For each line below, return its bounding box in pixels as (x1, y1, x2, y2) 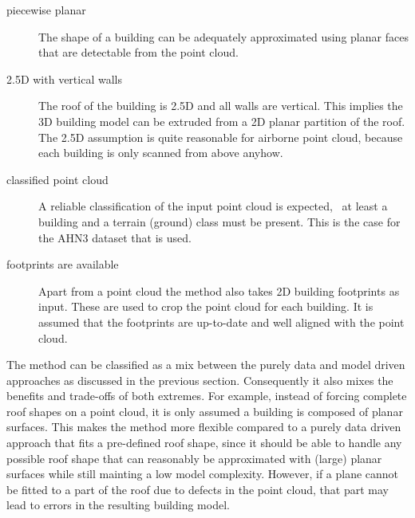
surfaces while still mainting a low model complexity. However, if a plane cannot (6, 465, 399, 482)
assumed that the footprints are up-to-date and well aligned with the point (38, 313, 405, 330)
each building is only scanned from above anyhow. (38, 144, 283, 161)
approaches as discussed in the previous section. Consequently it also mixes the (6, 371, 393, 388)
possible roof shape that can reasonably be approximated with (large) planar (6, 449, 382, 466)
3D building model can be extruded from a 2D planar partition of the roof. (38, 112, 405, 129)
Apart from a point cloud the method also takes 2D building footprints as (38, 282, 400, 299)
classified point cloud (6, 171, 109, 187)
